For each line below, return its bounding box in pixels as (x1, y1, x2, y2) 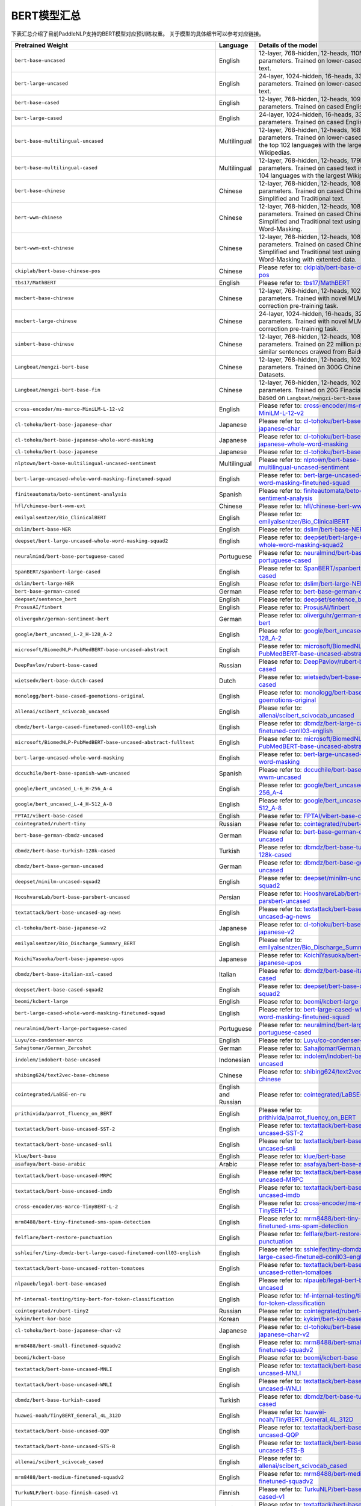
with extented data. (301, 255, 357, 263)
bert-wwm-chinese (14, 214, 63, 221)
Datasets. (259, 370, 286, 379)
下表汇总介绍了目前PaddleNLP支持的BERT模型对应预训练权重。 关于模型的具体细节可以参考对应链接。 (11, 30, 265, 37)
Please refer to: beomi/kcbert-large (259, 997, 359, 1005)
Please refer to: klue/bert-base (259, 1152, 346, 1160)
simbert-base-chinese (14, 341, 75, 348)
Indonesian (218, 1055, 251, 1064)
